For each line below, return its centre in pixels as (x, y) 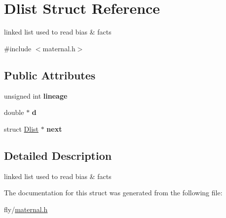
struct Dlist (21, 128)
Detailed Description (58, 155)
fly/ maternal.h (26, 209)
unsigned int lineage (36, 95)
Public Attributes (50, 75)
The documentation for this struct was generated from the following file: (113, 193)
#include (18, 48)
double (14, 112)
